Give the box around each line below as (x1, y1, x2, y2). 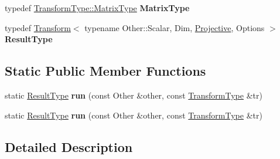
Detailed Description (5, 137, 133, 155)
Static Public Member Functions (5, 62, 206, 80)
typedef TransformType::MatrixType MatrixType (5, 2, 190, 13)
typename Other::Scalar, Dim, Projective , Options (84, 21, 265, 33)
